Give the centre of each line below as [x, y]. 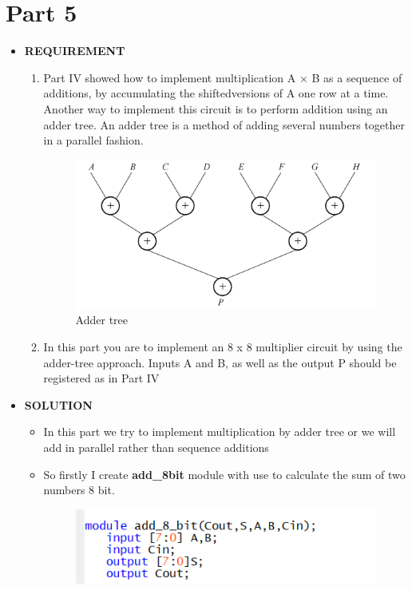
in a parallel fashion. [93, 140]
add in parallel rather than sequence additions [156, 447]
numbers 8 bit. [79, 490]
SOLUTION [58, 404]
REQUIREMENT [75, 51]
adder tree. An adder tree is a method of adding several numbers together [224, 124]
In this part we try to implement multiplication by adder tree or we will [220, 432]
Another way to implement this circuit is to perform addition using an [216, 108]
